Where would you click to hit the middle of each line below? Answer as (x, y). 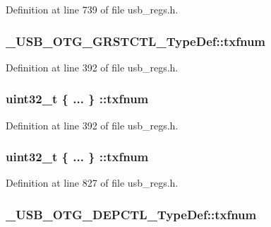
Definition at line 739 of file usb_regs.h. (92, 9)
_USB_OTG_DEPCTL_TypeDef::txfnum (131, 214)
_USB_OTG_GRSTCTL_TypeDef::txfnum (136, 41)
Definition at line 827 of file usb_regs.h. (92, 183)
